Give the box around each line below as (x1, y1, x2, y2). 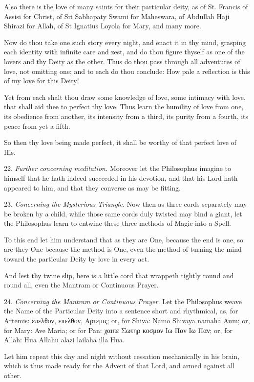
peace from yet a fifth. (4, 120, 70, 131)
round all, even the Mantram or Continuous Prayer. (4, 280, 159, 290)
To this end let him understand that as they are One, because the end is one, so (4, 234, 244, 244)
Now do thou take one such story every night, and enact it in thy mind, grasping (4, 37, 246, 47)
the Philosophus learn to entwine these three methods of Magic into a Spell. (4, 218, 231, 228)
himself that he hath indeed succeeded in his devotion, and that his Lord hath (4, 172, 238, 183)
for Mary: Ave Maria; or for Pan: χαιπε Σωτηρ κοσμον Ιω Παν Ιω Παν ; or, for (4, 325, 233, 335)
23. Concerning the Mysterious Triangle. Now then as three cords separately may (4, 199, 247, 209)
